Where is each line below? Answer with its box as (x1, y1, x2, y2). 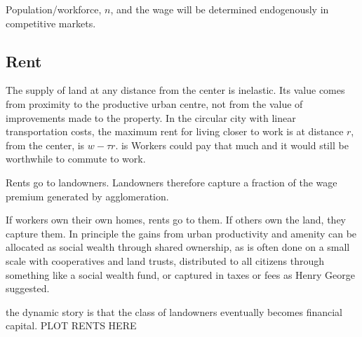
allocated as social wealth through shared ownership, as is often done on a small (6, 240, 350, 254)
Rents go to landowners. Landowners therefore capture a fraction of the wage (6, 174, 337, 189)
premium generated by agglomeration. (6, 188, 169, 203)
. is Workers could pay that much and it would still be (115, 137, 349, 152)
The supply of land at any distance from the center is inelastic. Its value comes (6, 83, 345, 97)
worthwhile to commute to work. (6, 151, 146, 166)
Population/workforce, (6, 2, 102, 16)
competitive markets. (6, 15, 96, 30)
